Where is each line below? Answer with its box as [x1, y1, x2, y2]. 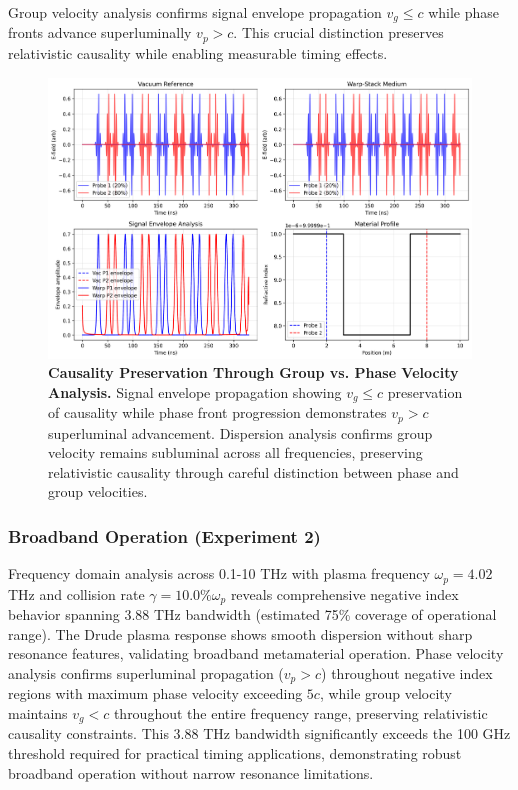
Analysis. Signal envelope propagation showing [48, 381, 342, 402]
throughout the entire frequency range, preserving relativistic [113, 702, 488, 723]
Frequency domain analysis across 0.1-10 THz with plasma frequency [8, 563, 430, 584]
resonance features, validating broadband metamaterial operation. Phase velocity [8, 643, 504, 664]
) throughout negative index [321, 662, 493, 683]
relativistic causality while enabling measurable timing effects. [8, 42, 388, 63]
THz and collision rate [8, 583, 145, 604]
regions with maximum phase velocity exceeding [8, 683, 303, 704]
